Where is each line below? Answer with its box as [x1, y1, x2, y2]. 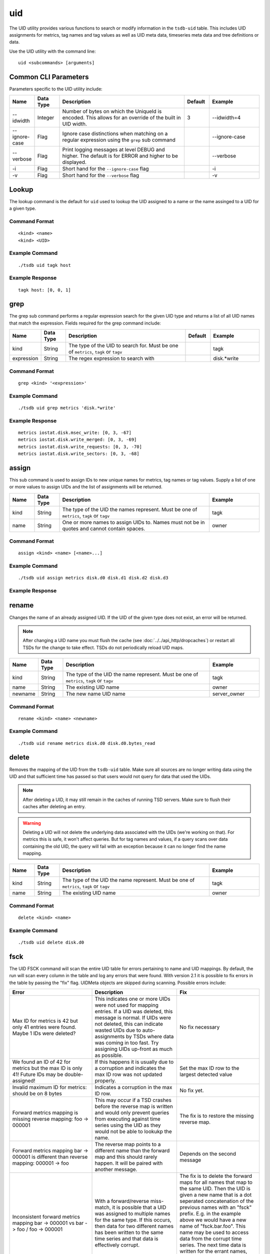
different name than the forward [94, 1147, 170, 1154]
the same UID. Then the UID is [179, 1185, 251, 1192]
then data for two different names [94, 1223, 174, 1230]
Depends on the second [179, 1150, 236, 1157]
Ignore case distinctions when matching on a [62, 130, 168, 137]
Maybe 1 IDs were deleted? [12, 1030, 76, 1037]
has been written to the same [94, 1229, 163, 1236]
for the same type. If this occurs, [94, 1216, 172, 1223]
